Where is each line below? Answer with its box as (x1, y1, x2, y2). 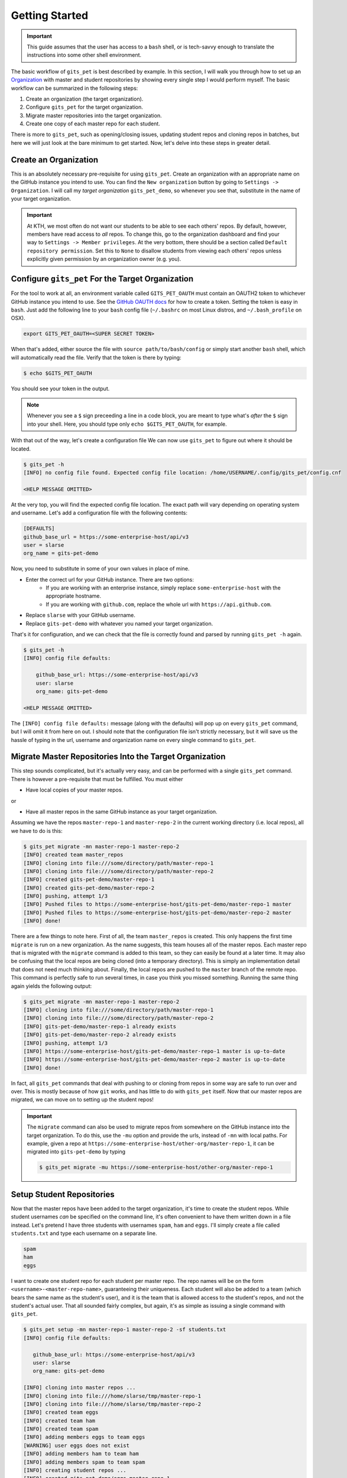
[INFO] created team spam (23, 1425, 99, 1432)
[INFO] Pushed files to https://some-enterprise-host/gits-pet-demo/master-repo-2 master (23, 909, 292, 916)
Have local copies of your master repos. (25, 786, 124, 793)
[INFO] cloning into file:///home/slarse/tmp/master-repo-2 (23, 1401, 202, 1407)
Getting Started (11, 9, 89, 22)
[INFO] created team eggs (23, 1409, 99, 1416)
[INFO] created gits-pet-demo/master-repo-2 (23, 884, 155, 891)
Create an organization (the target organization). (25, 95, 144, 102)
